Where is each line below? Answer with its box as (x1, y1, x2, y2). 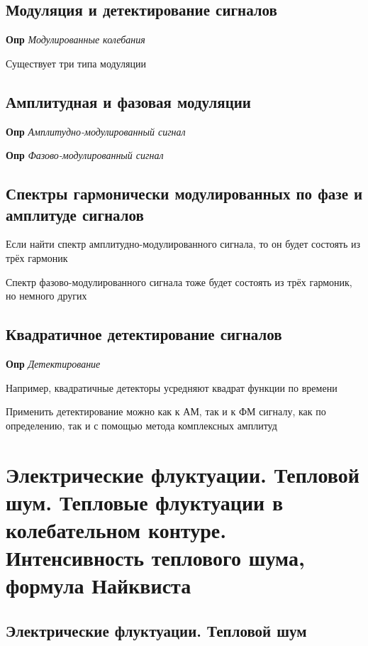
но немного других (6, 288, 87, 303)
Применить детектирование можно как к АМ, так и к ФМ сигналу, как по (6, 404, 326, 419)
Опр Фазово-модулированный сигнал (6, 148, 164, 163)
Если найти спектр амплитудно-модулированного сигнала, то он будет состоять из (6, 236, 361, 251)
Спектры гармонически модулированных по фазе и (6, 182, 363, 204)
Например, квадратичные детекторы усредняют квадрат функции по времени (6, 380, 338, 395)
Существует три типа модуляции (6, 55, 146, 70)
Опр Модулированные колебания (6, 32, 145, 47)
